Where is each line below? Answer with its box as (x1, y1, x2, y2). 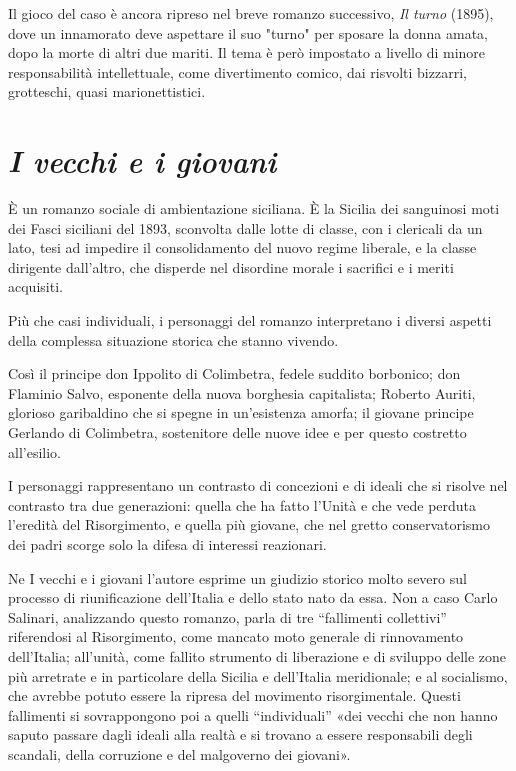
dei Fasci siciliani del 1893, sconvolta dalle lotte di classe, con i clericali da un (8, 217, 483, 238)
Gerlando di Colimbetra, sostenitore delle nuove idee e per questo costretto (8, 422, 467, 443)
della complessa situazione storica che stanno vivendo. (8, 329, 339, 350)
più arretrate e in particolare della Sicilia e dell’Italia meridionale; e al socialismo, (8, 665, 508, 686)
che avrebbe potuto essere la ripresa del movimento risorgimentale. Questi (8, 685, 461, 706)
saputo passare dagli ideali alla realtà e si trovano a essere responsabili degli (8, 724, 473, 745)
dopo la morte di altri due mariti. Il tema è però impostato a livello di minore (8, 42, 486, 63)
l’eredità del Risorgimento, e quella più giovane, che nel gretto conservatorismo (8, 514, 491, 535)
